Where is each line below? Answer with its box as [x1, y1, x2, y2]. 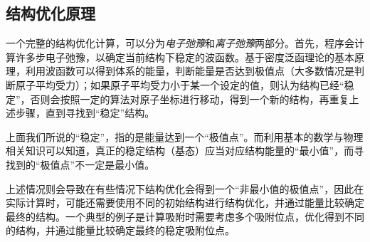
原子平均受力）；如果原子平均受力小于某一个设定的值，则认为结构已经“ [15, 77, 344, 92]
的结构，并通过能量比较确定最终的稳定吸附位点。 [6, 223, 235, 238]
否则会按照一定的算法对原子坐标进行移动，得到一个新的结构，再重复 [30, 91, 349, 106]
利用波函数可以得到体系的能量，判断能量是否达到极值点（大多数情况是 [25, 63, 354, 78]
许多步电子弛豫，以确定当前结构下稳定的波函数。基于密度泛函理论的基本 [15, 49, 354, 64]
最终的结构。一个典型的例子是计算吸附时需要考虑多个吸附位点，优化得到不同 [6, 209, 364, 223]
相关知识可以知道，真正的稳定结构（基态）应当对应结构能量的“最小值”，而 [6, 143, 354, 158]
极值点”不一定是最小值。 [40, 157, 155, 172]
